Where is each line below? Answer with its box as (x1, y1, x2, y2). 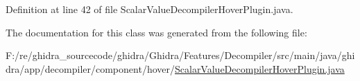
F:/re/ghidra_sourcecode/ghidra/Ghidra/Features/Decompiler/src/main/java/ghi (6, 48, 355, 62)
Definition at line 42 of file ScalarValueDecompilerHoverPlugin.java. (6, 2, 293, 16)
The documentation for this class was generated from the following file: (6, 25, 307, 39)
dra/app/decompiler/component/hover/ (6, 61, 175, 76)
